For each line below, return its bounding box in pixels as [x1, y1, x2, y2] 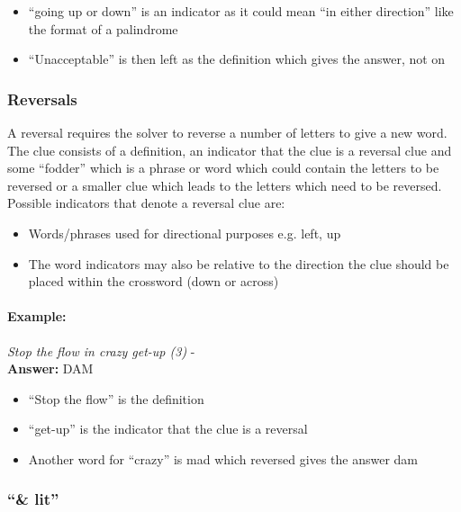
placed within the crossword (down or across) [28, 272, 279, 291]
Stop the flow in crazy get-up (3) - [7, 341, 195, 360]
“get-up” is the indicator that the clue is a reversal [28, 419, 308, 438]
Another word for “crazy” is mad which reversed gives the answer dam [28, 449, 418, 468]
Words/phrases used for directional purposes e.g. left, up [28, 223, 341, 242]
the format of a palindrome [28, 19, 178, 38]
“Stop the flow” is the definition [28, 389, 204, 408]
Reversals [7, 87, 77, 110]
